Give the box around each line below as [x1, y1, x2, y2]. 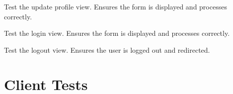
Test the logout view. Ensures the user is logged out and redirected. [4, 44, 210, 55]
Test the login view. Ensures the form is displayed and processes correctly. [4, 28, 230, 38]
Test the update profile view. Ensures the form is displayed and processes [4, 1, 227, 11]
